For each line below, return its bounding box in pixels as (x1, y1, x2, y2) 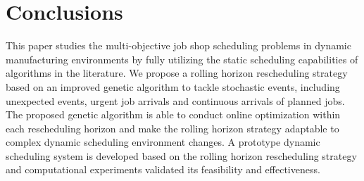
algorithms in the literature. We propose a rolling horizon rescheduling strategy (6, 65, 348, 80)
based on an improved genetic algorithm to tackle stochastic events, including (6, 79, 340, 94)
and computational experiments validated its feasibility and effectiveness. (6, 162, 320, 177)
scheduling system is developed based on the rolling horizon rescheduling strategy (6, 148, 357, 163)
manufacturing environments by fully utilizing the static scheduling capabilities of (6, 51, 358, 66)
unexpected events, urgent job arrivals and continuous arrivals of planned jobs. (6, 93, 345, 108)
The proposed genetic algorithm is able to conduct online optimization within (6, 107, 341, 122)
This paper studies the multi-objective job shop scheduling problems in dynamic (6, 38, 351, 53)
